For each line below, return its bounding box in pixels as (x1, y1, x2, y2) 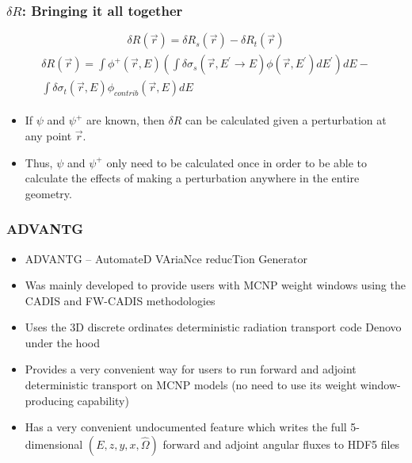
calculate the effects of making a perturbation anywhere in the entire (25, 170, 360, 186)
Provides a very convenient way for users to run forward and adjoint (25, 361, 357, 377)
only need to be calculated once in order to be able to (106, 154, 368, 170)
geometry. (25, 185, 72, 201)
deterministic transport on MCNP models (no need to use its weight (25, 377, 357, 393)
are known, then (86, 112, 165, 128)
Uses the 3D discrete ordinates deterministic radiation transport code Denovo (25, 319, 402, 335)
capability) (77, 392, 129, 408)
